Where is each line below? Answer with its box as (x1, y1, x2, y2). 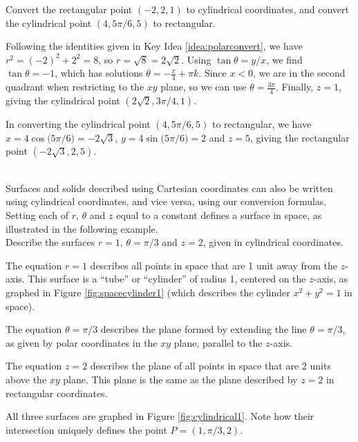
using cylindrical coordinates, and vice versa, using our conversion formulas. (6, 194, 327, 209)
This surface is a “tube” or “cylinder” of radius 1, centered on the (28, 271, 306, 286)
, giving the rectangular (250, 130, 350, 144)
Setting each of (6, 208, 68, 222)
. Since (198, 66, 227, 80)
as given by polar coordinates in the (6, 335, 158, 349)
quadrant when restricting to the (6, 79, 144, 94)
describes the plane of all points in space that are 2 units (90, 358, 331, 373)
